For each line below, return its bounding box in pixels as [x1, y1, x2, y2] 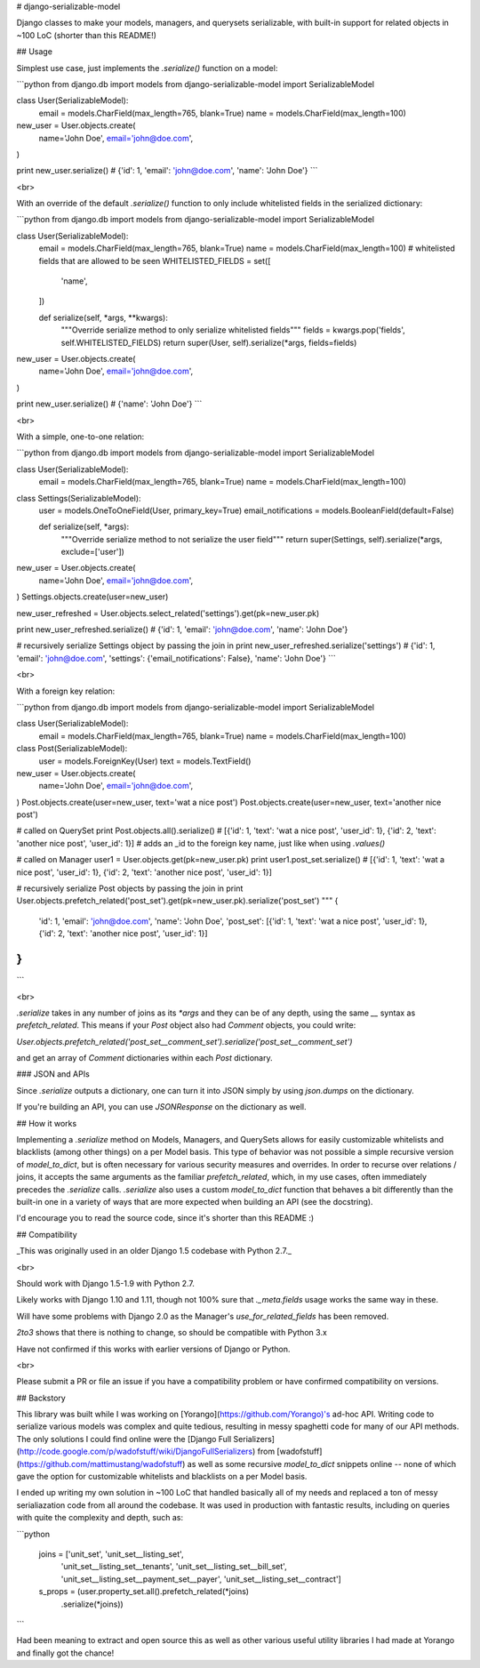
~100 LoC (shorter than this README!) [16, 29, 157, 40]
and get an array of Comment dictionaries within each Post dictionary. [16, 1053, 273, 1063]
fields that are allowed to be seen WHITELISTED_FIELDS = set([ [38, 255, 271, 266]
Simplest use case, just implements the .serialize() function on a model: [16, 62, 278, 73]
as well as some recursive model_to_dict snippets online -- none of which [187, 1458, 457, 1469]
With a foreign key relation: [16, 686, 116, 696]
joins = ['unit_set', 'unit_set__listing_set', [38, 1548, 184, 1560]
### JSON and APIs [16, 1069, 91, 1079]
